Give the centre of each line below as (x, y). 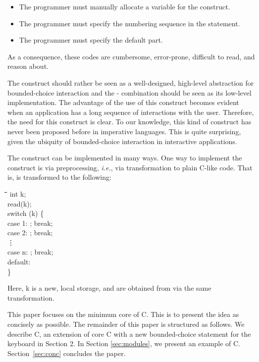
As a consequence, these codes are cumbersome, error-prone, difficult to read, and (131, 56)
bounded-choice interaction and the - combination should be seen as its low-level (129, 92)
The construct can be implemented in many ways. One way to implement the (125, 158)
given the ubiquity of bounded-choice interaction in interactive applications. (122, 141)
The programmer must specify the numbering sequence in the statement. (129, 23)
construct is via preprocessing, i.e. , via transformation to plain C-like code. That (130, 167)
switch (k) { (26, 213)
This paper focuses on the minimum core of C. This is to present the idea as (123, 314)
